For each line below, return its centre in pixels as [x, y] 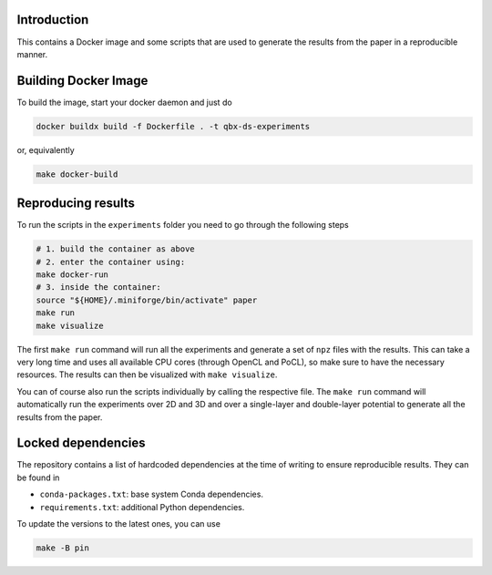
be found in [38, 477]
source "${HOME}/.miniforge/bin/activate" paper [147, 300]
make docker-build [77, 174]
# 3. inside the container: [98, 287]
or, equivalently [46, 149]
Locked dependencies [81, 443]
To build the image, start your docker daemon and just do [124, 102]
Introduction [53, 20]
